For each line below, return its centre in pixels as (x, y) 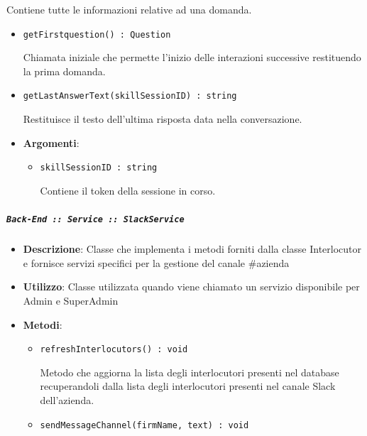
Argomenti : (51, 142)
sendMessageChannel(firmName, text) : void (144, 425)
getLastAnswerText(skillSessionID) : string (130, 96)
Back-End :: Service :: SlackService (95, 220)
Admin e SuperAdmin (71, 300)
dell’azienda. (67, 399)
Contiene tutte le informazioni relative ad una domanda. (129, 9)
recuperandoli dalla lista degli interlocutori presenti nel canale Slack (188, 386)
